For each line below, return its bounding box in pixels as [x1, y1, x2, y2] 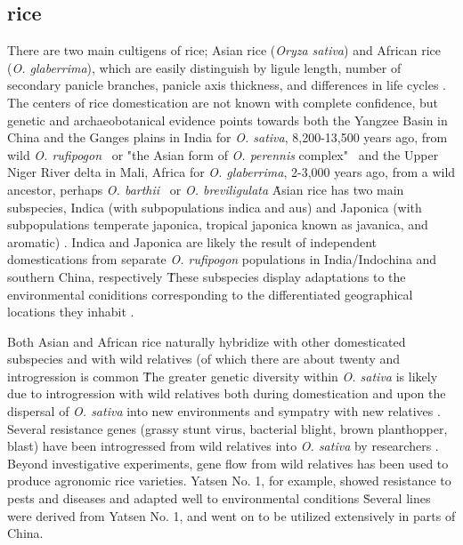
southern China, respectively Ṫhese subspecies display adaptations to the [7, 267, 406, 285]
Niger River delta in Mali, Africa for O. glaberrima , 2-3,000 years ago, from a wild [7, 163, 456, 181]
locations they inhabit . [7, 302, 134, 321]
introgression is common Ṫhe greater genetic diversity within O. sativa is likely [7, 366, 438, 385]
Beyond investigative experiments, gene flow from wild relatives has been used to [7, 453, 449, 472]
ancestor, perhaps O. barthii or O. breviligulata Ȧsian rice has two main [7, 180, 404, 198]
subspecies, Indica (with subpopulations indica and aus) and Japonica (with [7, 197, 422, 216]
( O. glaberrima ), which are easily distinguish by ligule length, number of [7, 58, 402, 76]
